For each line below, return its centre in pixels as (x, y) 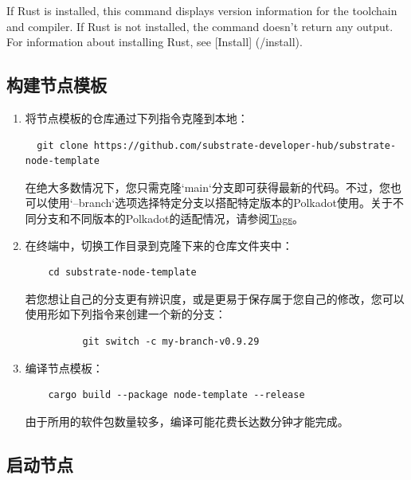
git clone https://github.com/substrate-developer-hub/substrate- (217, 145)
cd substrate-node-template (122, 273)
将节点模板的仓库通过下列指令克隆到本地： (137, 117)
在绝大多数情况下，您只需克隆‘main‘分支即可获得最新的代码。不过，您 (207, 187)
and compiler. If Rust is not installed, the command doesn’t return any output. (200, 26)
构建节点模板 (57, 85)
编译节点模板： (64, 367)
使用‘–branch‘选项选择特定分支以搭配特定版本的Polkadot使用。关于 (220, 203)
